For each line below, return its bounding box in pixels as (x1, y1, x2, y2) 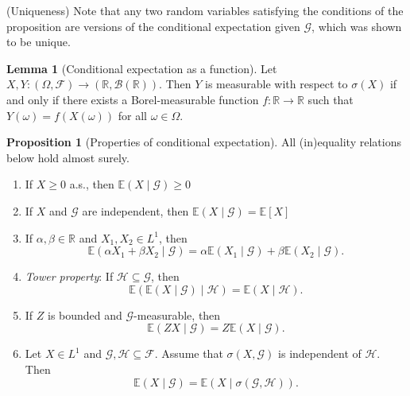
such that (307, 91, 354, 107)
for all (118, 107, 147, 123)
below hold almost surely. (6, 149, 130, 165)
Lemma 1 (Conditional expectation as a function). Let (6, 60, 277, 76)
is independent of (278, 345, 362, 362)
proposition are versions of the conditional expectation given (6, 17, 300, 34)
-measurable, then (133, 306, 221, 323)
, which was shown (311, 17, 402, 34)
